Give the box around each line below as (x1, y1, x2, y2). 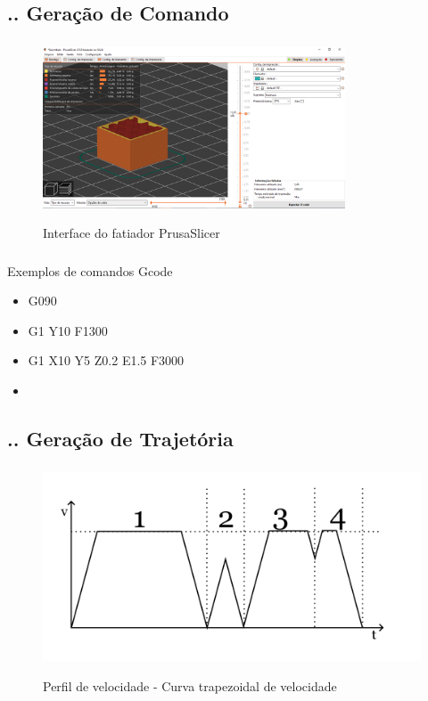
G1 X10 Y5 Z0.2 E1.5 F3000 (28, 351, 185, 370)
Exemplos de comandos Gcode (7, 261, 173, 280)
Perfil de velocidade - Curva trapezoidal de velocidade (43, 676, 337, 695)
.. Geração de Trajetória (7, 425, 234, 452)
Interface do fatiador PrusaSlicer (43, 224, 220, 242)
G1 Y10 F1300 (28, 321, 108, 339)
